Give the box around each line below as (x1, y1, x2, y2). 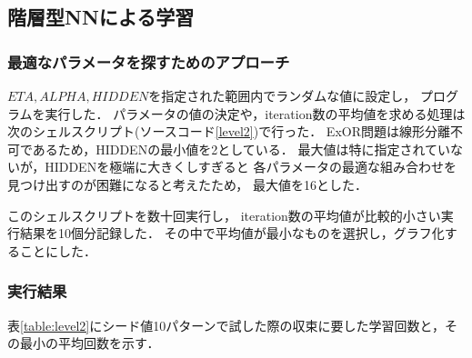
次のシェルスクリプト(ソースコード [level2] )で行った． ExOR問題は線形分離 (7, 122, 450, 141)
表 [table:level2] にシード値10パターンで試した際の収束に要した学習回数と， (7, 315, 445, 334)
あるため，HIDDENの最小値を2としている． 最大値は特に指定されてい (32, 139, 450, 158)
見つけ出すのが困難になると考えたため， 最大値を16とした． (7, 174, 367, 194)
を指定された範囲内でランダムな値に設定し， (148, 86, 417, 104)
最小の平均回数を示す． (19, 333, 160, 353)
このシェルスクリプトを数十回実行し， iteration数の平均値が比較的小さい (7, 205, 441, 224)
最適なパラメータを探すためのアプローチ (7, 50, 290, 73)
